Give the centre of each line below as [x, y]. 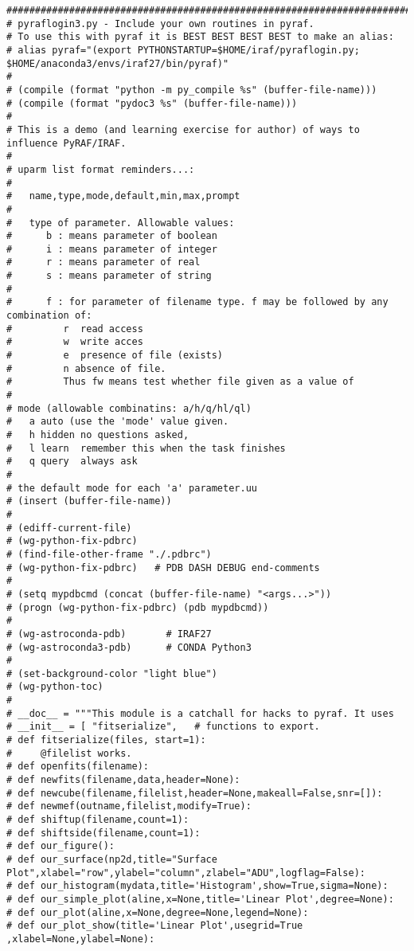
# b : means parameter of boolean [112, 236]
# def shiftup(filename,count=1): [98, 820]
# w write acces [75, 342]
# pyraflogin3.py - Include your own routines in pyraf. [160, 23]
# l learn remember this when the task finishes [146, 448]
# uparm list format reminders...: [101, 169]
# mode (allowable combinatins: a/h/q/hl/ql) [129, 408]
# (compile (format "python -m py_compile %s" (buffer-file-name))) [192, 90]
